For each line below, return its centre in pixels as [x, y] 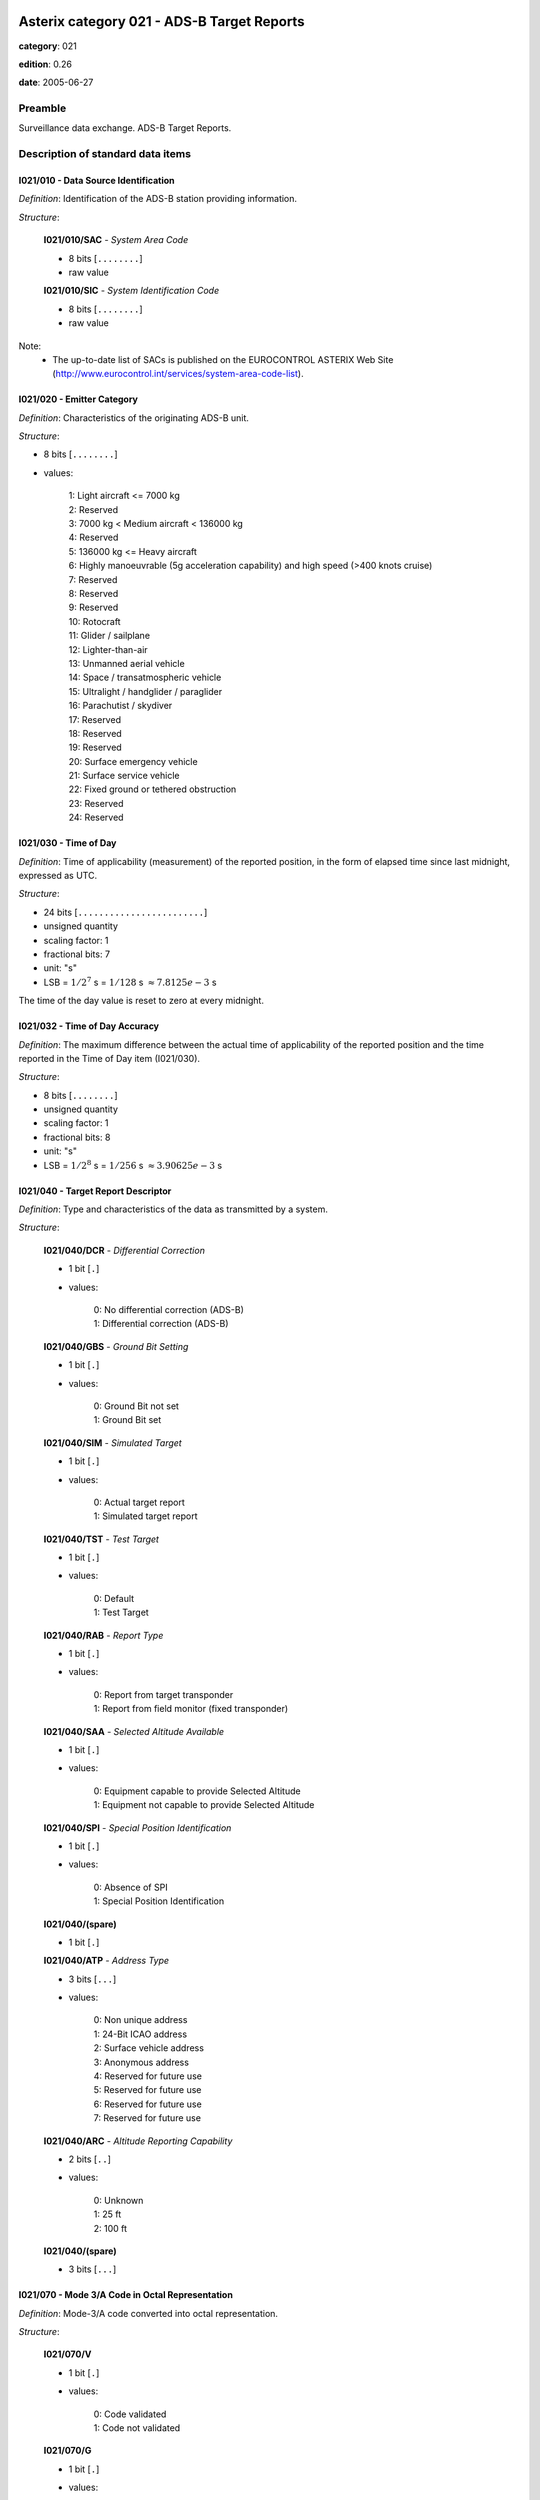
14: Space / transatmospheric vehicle [145, 677]
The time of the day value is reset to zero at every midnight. [141, 1001]
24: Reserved [96, 817]
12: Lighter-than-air [108, 649]
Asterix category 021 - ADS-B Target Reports [161, 21]
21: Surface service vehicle [124, 776]
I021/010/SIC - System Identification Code [131, 291]
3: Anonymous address [141, 2062]
